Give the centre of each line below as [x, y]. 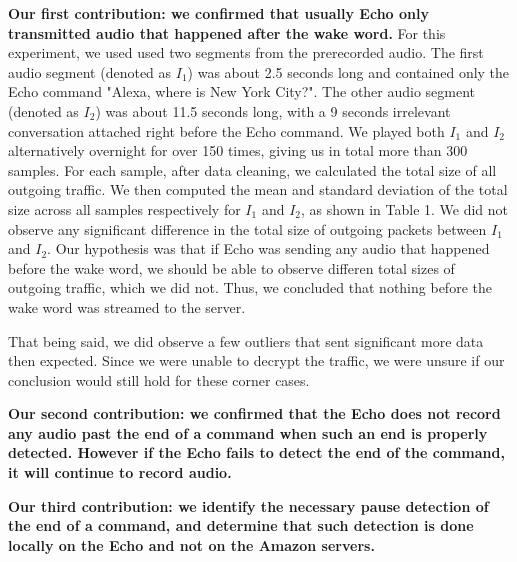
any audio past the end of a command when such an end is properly [248, 432]
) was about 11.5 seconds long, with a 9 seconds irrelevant [273, 110]
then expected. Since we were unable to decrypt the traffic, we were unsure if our [256, 360]
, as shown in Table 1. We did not [404, 208]
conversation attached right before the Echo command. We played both [226, 130]
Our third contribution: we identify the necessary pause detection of [248, 505]
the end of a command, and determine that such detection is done [241, 525]
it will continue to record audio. [120, 472]
